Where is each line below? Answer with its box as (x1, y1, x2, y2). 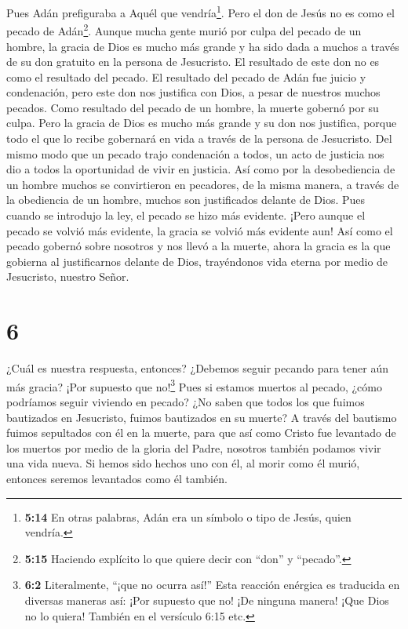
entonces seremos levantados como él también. (6, 470, 228, 486)
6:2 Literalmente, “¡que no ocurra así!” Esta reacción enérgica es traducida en (24, 576, 400, 593)
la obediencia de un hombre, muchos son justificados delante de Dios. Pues (6, 191, 366, 208)
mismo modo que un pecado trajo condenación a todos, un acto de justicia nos (6, 145, 384, 162)
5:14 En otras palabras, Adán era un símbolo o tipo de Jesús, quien (24, 508, 352, 525)
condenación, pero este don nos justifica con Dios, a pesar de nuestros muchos (6, 84, 381, 100)
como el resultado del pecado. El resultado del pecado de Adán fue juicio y (6, 68, 366, 85)
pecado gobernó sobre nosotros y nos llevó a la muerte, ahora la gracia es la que (6, 238, 391, 254)
